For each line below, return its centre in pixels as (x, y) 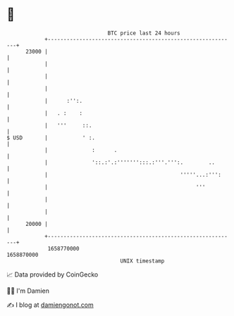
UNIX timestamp (142, 261)
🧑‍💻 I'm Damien (28, 291)
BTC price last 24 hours (144, 33)
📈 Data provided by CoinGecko (53, 274)
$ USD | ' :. (51, 138)
